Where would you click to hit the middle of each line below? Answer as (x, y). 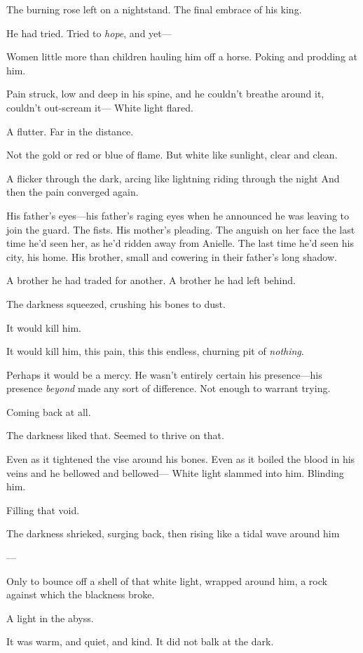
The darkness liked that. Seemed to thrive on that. (115, 435)
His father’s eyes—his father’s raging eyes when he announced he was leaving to (178, 215)
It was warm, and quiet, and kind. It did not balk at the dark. (140, 641)
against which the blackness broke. (81, 594)
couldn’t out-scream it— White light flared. (100, 107)
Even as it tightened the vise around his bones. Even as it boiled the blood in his (181, 459)
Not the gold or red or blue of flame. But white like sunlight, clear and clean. (172, 155)
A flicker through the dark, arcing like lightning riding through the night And (173, 178)
